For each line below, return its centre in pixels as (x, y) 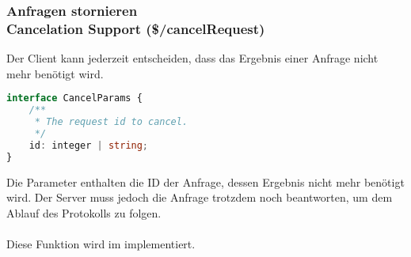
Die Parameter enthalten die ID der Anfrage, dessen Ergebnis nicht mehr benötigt (205, 181)
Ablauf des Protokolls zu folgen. (84, 212)
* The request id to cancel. (111, 122)
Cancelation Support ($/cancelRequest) (136, 28)
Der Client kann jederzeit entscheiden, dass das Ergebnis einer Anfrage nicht (192, 58)
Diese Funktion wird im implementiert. (101, 243)
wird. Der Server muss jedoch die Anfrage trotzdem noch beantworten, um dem (200, 197)
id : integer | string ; (89, 145)
